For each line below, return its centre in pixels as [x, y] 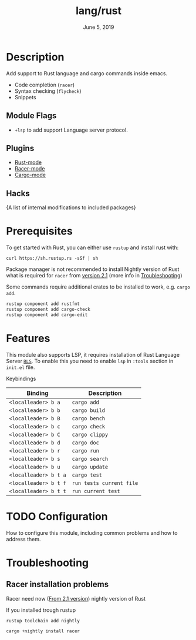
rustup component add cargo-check [48, 309]
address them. [23, 539]
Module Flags [31, 116]
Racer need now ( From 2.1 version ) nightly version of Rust [76, 598]
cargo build [89, 410]
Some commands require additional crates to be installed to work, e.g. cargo [98, 287]
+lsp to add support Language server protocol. [71, 130]
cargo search [90, 459]
